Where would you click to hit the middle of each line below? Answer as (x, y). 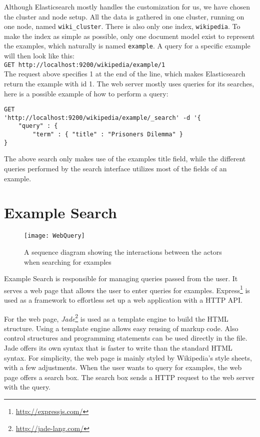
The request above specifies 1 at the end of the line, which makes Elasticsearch (125, 74)
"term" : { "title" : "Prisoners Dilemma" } (108, 135)
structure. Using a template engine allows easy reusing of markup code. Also (121, 328)
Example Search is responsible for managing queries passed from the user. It (121, 278)
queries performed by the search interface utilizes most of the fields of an (115, 168)
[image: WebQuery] (54, 236)
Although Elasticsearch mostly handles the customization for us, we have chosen (127, 6)
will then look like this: (39, 56)
